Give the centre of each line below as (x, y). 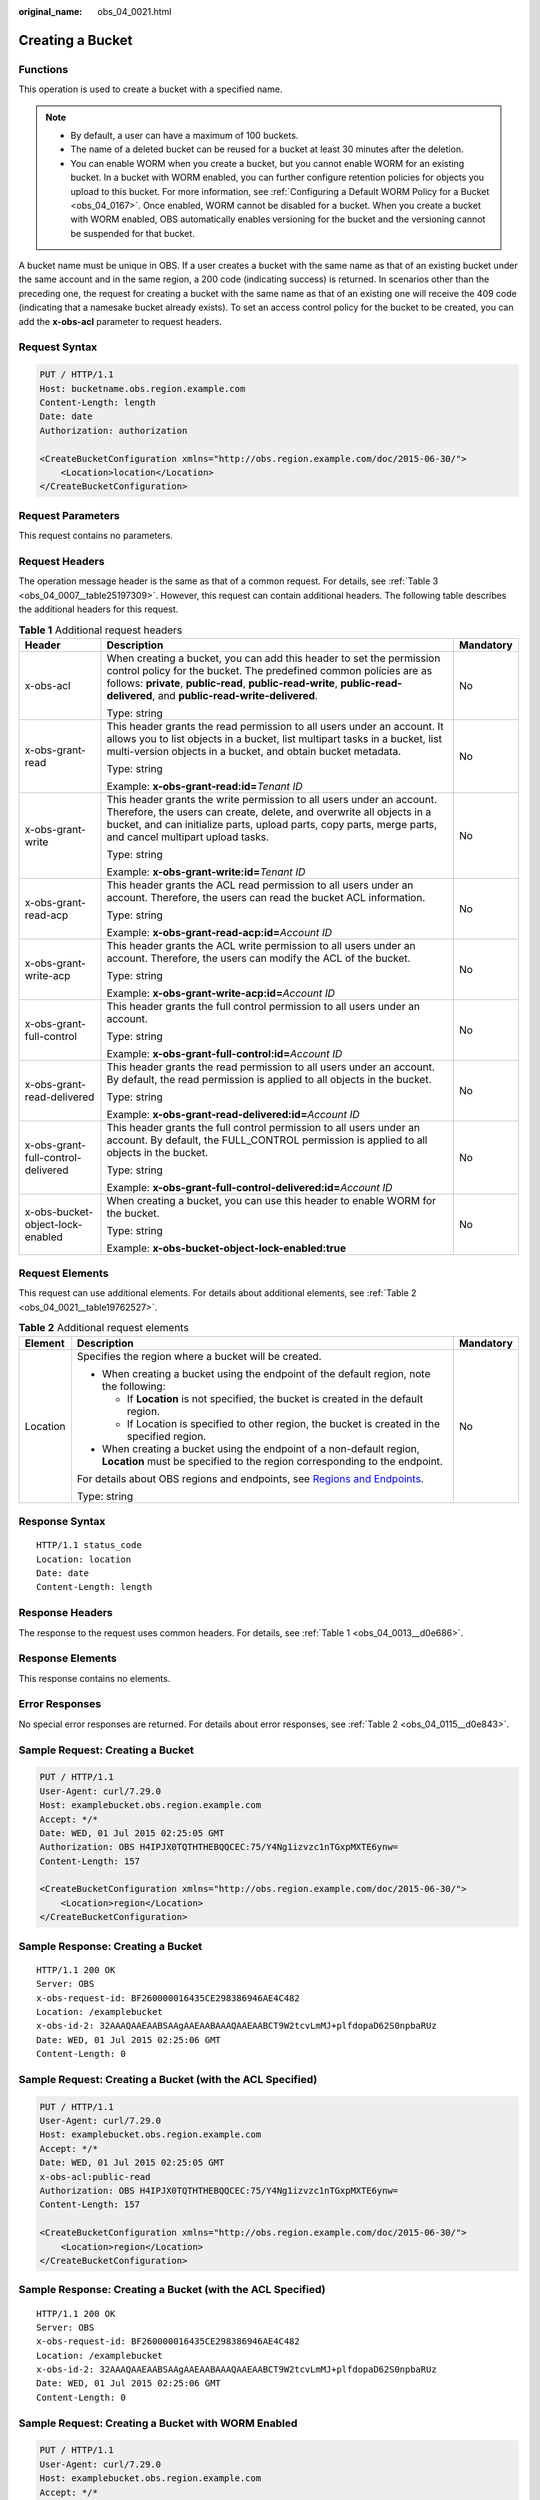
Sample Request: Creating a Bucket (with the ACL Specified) (168, 2079)
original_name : (50, 11)
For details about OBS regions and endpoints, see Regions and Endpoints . (250, 1478)
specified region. (166, 1436)
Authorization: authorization (113, 430)
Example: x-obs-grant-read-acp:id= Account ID (219, 932)
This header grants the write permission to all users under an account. (272, 799)
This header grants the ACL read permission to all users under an (260, 885)
